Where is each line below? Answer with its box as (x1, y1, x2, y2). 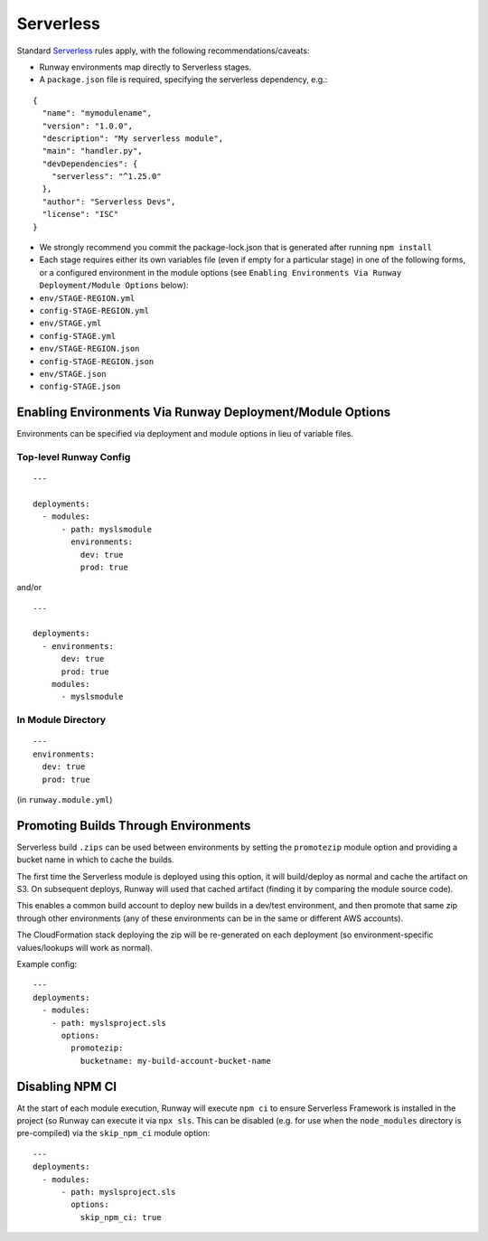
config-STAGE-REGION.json (39, 356, 155, 366)
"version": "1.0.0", (42, 120, 134, 131)
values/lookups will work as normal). (16, 942, 154, 953)
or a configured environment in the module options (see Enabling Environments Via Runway (39, 267, 402, 277)
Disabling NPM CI (16, 1078, 117, 1094)
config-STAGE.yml (39, 331, 117, 341)
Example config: (16, 958, 78, 969)
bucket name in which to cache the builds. (16, 854, 175, 865)
